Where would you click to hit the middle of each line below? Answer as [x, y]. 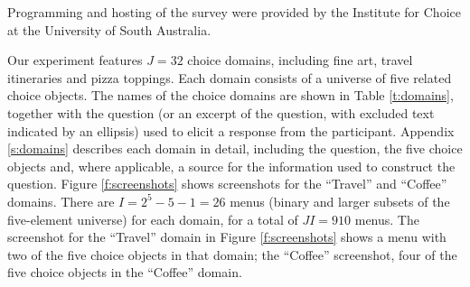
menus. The [387, 219]
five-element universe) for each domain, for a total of [153, 219]
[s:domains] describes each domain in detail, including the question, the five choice [235, 148]
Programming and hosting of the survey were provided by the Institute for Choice [234, 12]
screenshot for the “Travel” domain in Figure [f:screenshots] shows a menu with [227, 237]
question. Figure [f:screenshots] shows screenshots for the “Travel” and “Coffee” [227, 184]
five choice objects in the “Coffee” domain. [125, 272]
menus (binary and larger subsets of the [340, 201]
